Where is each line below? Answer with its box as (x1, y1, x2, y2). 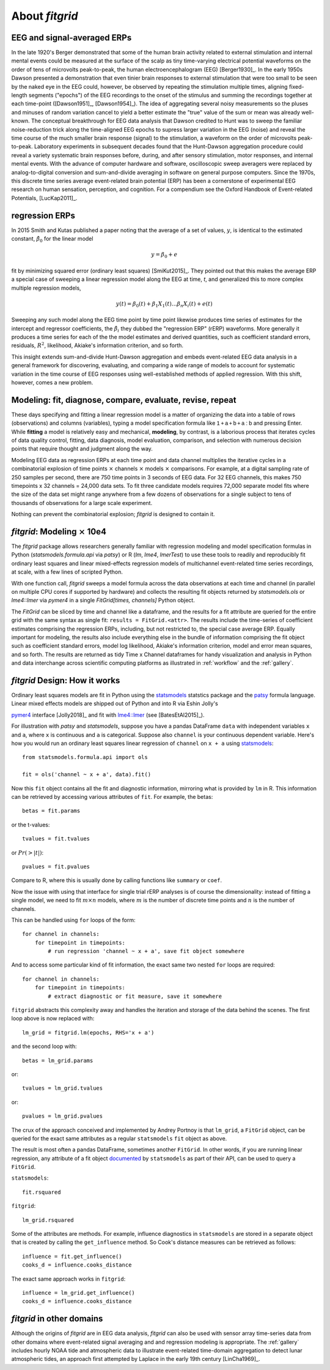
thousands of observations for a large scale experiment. (11, 499, 153, 506)
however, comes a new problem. (11, 378, 94, 386)
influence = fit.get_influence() (22, 1252, 122, 1260)
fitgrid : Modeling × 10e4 (11, 526, 107, 537)
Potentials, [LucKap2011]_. (11, 194, 78, 201)
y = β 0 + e (150, 251, 178, 260)
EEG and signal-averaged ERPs (11, 32, 132, 43)
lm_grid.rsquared (22, 1216, 74, 1224)
